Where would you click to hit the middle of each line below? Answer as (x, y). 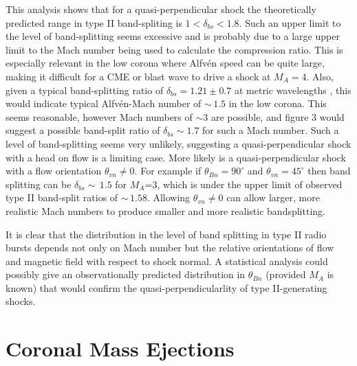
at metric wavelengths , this (293, 90)
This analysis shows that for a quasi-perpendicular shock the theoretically (161, 9)
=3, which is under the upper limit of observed (244, 184)
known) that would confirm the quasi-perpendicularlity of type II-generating (166, 287)
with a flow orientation (54, 171)
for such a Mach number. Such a (271, 130)
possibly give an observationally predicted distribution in (126, 274)
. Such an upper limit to (290, 22)
